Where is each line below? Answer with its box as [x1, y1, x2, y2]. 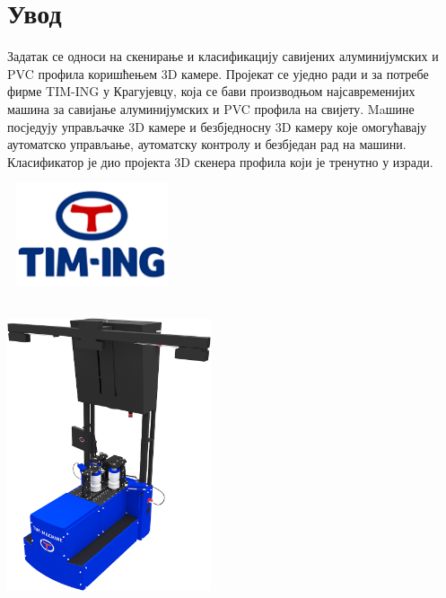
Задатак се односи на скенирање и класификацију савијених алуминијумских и [7, 47, 439, 66]
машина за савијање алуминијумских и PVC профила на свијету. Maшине [7, 99, 415, 118]
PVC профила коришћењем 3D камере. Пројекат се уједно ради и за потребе [7, 64, 429, 83]
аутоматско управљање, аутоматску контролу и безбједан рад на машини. [7, 135, 407, 154]
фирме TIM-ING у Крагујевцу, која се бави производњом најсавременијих [7, 82, 415, 101]
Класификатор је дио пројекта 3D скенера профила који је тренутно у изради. [7, 152, 433, 171]
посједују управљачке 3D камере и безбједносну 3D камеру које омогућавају [7, 117, 427, 136]
